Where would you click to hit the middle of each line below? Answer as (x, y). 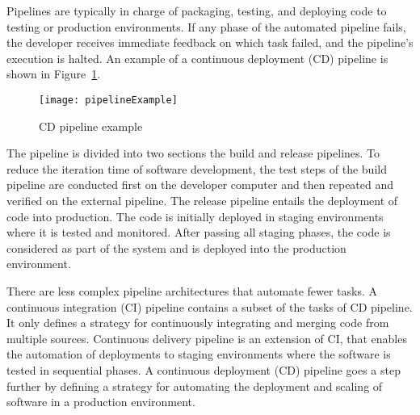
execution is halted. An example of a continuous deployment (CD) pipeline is (197, 58)
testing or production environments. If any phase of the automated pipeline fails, (206, 26)
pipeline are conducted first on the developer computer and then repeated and (200, 184)
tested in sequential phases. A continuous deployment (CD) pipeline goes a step (204, 369)
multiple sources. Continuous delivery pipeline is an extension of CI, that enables (207, 338)
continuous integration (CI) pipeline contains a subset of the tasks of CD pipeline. (210, 306)
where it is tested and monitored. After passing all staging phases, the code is (199, 232)
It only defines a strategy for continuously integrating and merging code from (198, 323)
